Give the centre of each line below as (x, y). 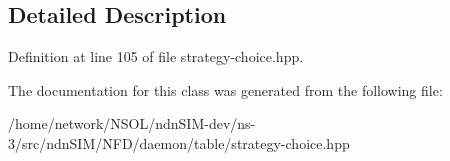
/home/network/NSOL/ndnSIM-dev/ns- (132, 123)
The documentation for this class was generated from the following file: (225, 89)
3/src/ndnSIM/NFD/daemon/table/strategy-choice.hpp (179, 142)
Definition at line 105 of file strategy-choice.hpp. (156, 56)
